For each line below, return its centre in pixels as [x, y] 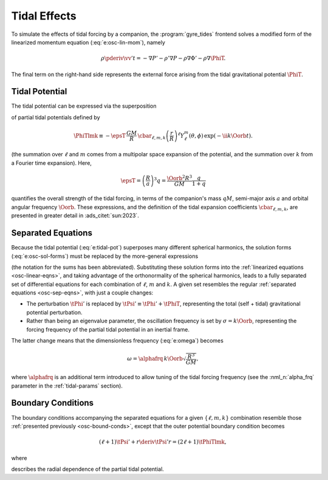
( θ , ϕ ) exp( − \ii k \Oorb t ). [221, 136]
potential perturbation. [54, 312]
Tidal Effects [44, 16]
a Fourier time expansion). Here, [52, 163]
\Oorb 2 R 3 [179, 178]
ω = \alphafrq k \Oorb [155, 359]
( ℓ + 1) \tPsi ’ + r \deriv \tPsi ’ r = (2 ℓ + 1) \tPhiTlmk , [163, 442]
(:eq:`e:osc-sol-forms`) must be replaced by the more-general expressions [105, 256]
